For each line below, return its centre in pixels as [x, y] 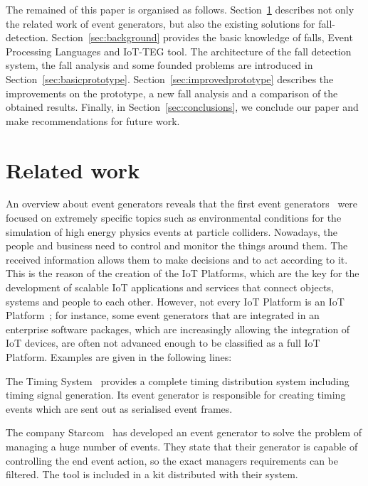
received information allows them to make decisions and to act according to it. [177, 259]
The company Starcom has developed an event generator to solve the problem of [184, 432]
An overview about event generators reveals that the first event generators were [182, 204]
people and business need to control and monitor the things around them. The [177, 245]
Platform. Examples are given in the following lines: [119, 357]
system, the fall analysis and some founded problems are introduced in [159, 65]
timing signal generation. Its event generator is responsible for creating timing [176, 395]
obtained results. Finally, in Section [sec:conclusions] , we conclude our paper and [182, 107]
